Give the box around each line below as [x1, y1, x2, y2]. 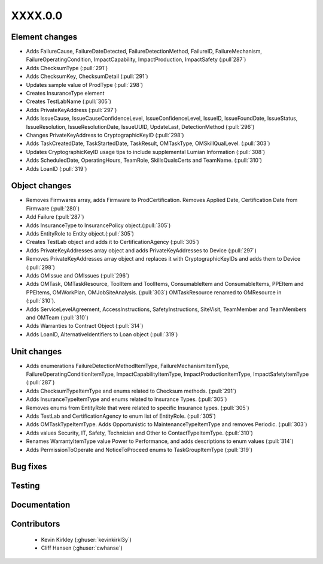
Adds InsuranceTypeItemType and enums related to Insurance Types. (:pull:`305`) [26, 396, 227, 403]
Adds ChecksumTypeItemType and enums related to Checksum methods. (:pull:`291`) [26, 387, 236, 394]
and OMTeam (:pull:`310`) [26, 313, 89, 321]
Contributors [11, 519, 60, 529]
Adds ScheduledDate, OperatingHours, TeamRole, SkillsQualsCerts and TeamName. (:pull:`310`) [26, 156, 263, 164]
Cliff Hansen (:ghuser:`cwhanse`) [41, 544, 123, 551]
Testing [11, 481, 40, 491]
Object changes [11, 180, 72, 191]
